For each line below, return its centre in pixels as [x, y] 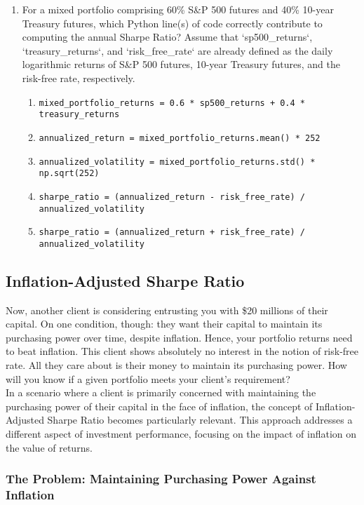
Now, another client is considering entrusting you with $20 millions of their [167, 310]
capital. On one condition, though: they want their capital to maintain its [164, 324]
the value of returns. [49, 447]
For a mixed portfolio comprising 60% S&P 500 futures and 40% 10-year [178, 9]
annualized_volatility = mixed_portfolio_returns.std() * [177, 162]
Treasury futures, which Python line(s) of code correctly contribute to [172, 23]
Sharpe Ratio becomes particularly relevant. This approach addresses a [200, 420]
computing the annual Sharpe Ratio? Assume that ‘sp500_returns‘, [167, 37]
